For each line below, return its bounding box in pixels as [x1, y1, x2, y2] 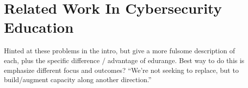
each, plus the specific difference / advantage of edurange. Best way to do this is [4, 55, 245, 65]
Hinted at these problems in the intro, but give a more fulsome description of [4, 45, 235, 56]
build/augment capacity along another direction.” [4, 74, 152, 85]
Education [4, 17, 74, 37]
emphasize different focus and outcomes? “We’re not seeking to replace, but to [4, 65, 239, 75]
